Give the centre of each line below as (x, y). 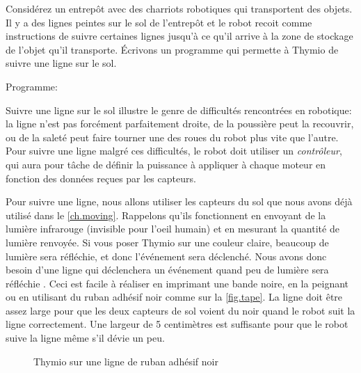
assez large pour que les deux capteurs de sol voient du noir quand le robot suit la (180, 310)
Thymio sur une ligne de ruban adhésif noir (126, 361)
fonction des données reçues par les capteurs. (101, 178)
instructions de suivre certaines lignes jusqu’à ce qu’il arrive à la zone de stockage (179, 36)
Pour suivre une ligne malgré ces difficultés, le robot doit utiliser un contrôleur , (174, 151)
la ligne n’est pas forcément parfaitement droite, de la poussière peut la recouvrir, (180, 124)
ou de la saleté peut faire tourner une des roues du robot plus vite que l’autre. (172, 137)
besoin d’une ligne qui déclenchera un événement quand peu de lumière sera (167, 270)
